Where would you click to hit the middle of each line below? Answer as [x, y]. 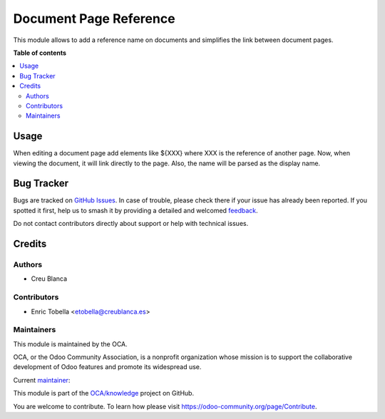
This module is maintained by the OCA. [70, 344]
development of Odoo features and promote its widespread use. [107, 367]
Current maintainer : [42, 380]
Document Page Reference [94, 19]
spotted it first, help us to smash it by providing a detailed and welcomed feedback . [135, 210]
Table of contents [40, 53]
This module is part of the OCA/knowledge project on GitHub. [104, 393]
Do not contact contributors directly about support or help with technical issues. [131, 224]
